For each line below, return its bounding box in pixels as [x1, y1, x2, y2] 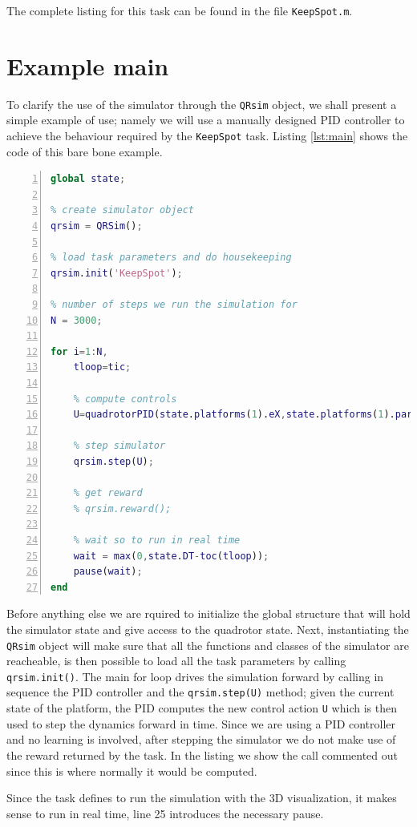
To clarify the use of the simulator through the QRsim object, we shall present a [6, 95, 397, 112]
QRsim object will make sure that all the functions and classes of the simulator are [6, 636, 409, 653]
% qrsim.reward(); [73, 502, 172, 514]
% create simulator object [51, 204, 194, 216]
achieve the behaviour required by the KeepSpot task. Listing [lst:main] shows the [6, 127, 408, 144]
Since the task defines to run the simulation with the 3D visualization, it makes [6, 789, 397, 806]
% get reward [73, 487, 143, 499]
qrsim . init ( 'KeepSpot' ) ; [51, 267, 183, 279]
